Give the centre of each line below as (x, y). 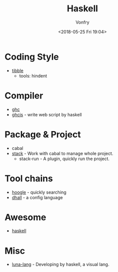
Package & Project (43, 134)
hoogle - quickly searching (39, 192)
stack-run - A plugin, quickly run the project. (64, 159)
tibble (18, 70)
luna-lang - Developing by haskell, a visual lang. (60, 265)
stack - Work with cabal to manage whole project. (62, 153)
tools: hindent (33, 76)
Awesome (25, 217)
